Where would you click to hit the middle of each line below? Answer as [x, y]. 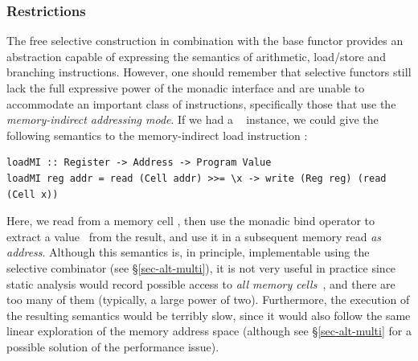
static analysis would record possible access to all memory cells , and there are [201, 283]
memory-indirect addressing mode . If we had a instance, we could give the [193, 119]
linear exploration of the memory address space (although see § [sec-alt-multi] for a [209, 331]
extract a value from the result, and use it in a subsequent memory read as [194, 236]
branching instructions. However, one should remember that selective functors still [209, 72]
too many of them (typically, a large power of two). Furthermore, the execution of [208, 299]
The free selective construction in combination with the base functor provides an [205, 41]
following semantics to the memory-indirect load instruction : [157, 135]
